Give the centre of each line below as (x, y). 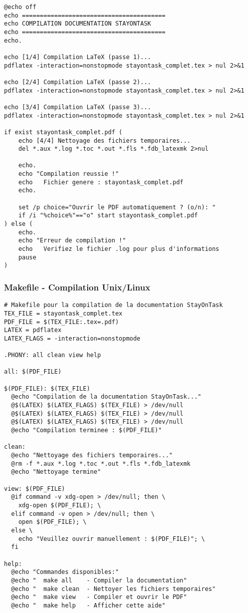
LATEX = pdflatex (33, 330)
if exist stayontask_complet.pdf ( (63, 132)
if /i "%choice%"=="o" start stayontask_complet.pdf (108, 216)
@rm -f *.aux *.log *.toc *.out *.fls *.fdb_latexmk (101, 464)
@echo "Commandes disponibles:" (65, 572)
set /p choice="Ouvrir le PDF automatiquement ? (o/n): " (117, 207)
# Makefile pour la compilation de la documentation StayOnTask (113, 305)
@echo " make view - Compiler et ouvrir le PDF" (99, 597)
